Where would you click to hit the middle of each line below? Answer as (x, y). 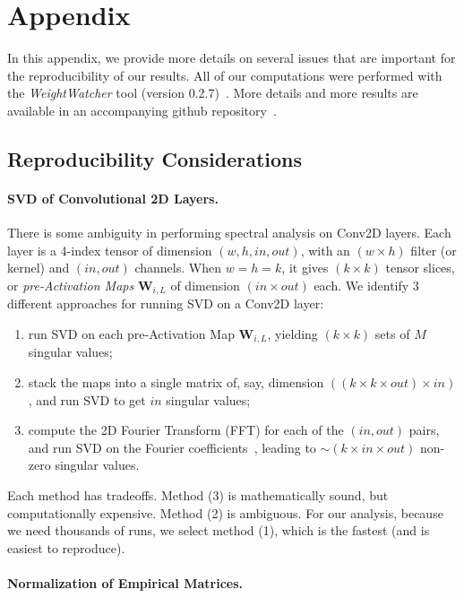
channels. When (178, 268)
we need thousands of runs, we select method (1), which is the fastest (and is (219, 530)
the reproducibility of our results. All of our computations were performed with (225, 75)
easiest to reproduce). (66, 547)
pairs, (424, 430)
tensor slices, (420, 268)
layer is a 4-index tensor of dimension (110, 250)
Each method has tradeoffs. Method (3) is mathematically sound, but (198, 494)
